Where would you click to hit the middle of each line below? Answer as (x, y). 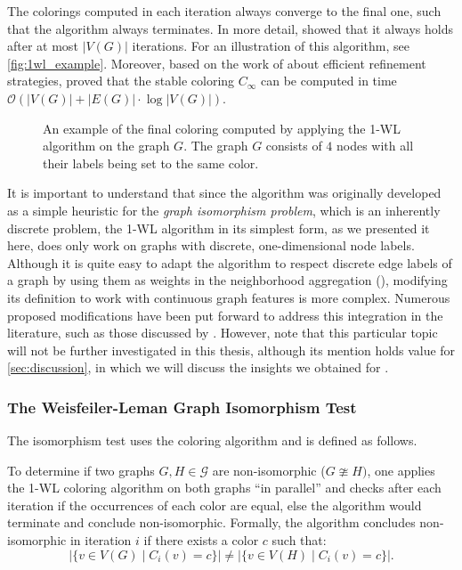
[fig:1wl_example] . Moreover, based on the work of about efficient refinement (217, 63)
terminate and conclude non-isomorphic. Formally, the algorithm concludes (211, 522)
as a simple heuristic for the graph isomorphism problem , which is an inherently (224, 210)
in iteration (101, 540)
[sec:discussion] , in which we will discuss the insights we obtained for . (198, 367)
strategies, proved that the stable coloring (121, 81)
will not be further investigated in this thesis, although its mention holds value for (231, 350)
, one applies (401, 470)
